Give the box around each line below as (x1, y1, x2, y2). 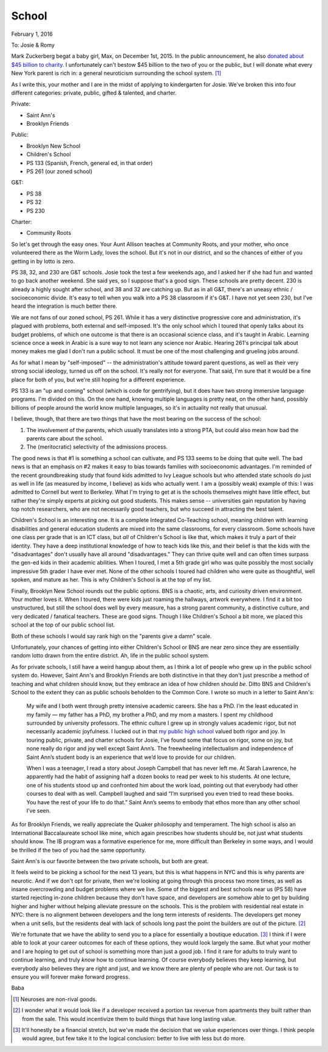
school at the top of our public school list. (11, 621, 115, 628)
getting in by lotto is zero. (11, 257, 75, 265)
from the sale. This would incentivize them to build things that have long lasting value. (22, 1015, 237, 1022)
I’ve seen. (26, 807, 51, 814)
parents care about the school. (26, 435, 103, 442)
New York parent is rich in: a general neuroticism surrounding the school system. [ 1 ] (11, 70, 222, 77)
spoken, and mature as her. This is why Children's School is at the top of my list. (11, 576, 212, 583)
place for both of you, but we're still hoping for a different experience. (11, 376, 186, 383)
